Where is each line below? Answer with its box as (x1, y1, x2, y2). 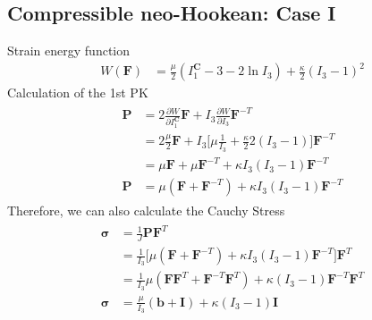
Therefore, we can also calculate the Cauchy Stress (7, 201, 285, 220)
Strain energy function (7, 41, 131, 60)
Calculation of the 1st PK (7, 83, 148, 102)
